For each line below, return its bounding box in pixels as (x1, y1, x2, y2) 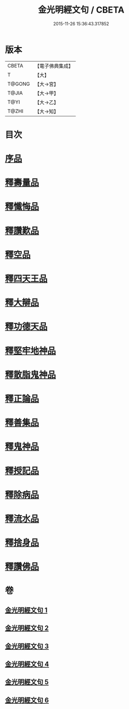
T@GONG (7, 81, 30, 87)
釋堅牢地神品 (5, 345, 57, 356)
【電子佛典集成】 (34, 63, 73, 69)
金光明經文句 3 (5, 642, 49, 650)
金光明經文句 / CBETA (38, 4, 125, 16)
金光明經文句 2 (5, 624, 49, 632)
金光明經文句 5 (5, 678, 49, 686)
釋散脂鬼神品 (5, 369, 57, 380)
